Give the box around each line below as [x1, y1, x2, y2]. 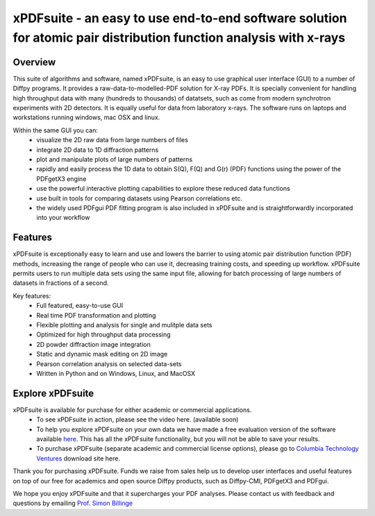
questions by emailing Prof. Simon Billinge [12, 499, 133, 508]
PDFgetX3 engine [36, 174, 87, 183]
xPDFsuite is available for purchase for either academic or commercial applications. [12, 406, 252, 414]
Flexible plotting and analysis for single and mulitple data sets [36, 320, 212, 329]
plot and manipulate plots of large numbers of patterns [36, 155, 193, 163]
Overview [12, 56, 56, 68]
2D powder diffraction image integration [36, 340, 151, 348]
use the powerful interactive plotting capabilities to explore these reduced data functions [36, 184, 291, 193]
